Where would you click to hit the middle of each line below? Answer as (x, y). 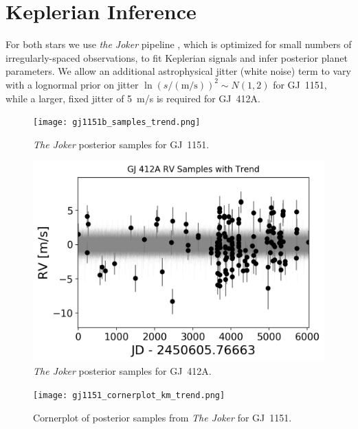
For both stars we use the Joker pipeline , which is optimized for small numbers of (179, 44)
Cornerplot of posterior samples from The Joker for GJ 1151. (163, 417)
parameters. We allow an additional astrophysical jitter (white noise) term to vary (178, 71)
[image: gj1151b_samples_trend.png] (117, 123)
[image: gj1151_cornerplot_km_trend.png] (129, 395)
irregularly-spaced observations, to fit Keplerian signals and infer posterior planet (177, 57)
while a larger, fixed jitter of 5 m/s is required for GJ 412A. (133, 98)
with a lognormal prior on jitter (72, 84)
